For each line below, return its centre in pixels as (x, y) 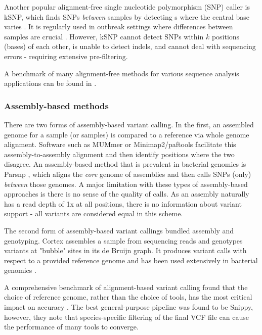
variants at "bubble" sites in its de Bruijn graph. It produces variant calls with (125, 250)
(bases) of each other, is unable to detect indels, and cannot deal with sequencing (130, 46)
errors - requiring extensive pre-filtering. (66, 56)
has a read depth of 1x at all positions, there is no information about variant (123, 203)
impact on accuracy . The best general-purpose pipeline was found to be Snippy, (128, 307)
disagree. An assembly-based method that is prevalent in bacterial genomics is (125, 164)
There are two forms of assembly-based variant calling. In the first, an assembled (129, 124)
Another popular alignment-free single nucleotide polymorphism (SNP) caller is (127, 7)
